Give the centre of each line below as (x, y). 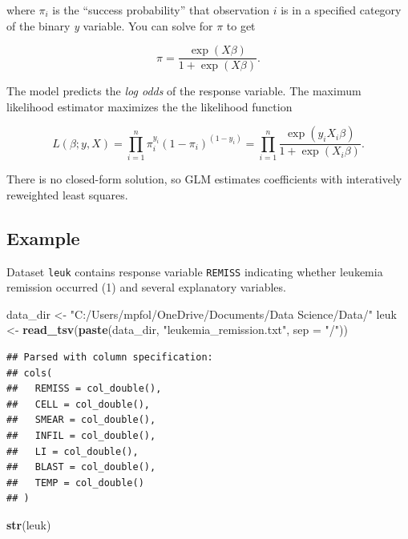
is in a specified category (341, 10)
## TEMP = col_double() (75, 483)
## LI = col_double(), (73, 451)
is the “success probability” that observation (161, 10)
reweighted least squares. (67, 194)
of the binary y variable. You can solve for (110, 25)
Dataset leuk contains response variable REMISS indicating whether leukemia (195, 271)
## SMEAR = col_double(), (81, 420)
